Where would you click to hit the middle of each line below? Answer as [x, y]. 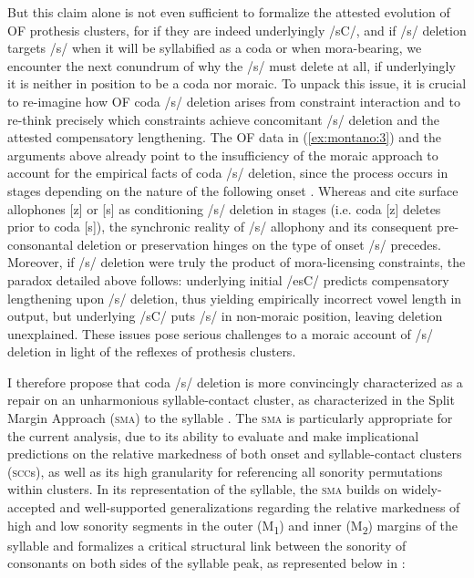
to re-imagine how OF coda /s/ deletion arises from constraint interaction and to [234, 101]
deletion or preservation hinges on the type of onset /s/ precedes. [259, 244]
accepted [31, 507]
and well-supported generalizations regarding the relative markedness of [260, 507]
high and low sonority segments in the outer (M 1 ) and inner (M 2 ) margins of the [233, 526]
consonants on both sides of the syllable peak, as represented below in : [206, 563]
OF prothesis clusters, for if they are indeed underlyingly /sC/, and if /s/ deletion [237, 30]
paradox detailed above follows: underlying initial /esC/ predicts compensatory [228, 279]
